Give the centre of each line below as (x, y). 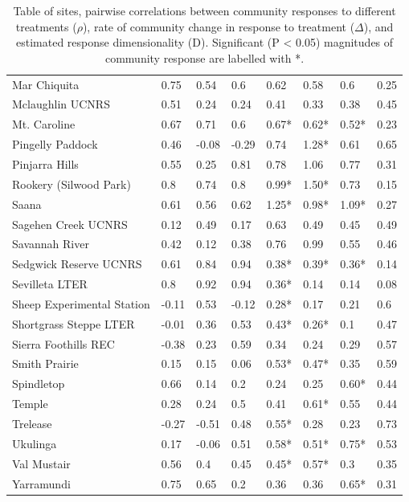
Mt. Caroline (44, 124)
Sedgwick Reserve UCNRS (77, 264)
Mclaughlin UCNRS (61, 104)
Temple (30, 404)
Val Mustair (41, 463)
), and (378, 26)
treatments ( (46, 26)
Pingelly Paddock (55, 144)
